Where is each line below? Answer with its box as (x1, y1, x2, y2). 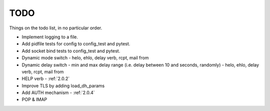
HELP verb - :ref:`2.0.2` (21, 76, 70, 82)
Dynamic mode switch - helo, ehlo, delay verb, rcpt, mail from (21, 55, 149, 61)
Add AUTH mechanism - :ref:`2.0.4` (21, 90, 95, 96)
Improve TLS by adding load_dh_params (21, 83, 105, 89)
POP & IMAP (21, 97, 47, 103)
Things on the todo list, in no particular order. (9, 25, 102, 31)
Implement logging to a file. (21, 34, 78, 40)
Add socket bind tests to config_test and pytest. (21, 48, 120, 54)
